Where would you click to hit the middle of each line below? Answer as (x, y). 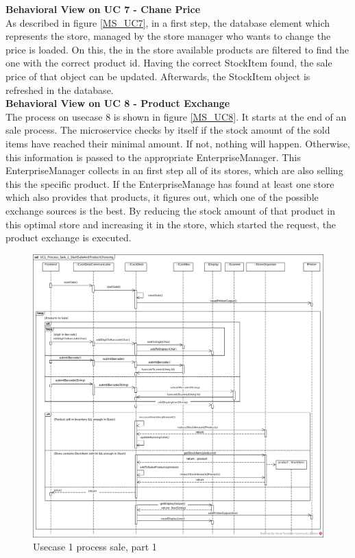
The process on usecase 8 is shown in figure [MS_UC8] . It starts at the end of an (176, 116)
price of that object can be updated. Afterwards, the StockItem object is (158, 76)
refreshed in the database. (60, 89)
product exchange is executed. (69, 238)
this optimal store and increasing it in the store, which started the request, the (171, 224)
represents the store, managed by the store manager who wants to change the (168, 36)
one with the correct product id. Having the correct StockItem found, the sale (169, 63)
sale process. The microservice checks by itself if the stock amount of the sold (168, 130)
